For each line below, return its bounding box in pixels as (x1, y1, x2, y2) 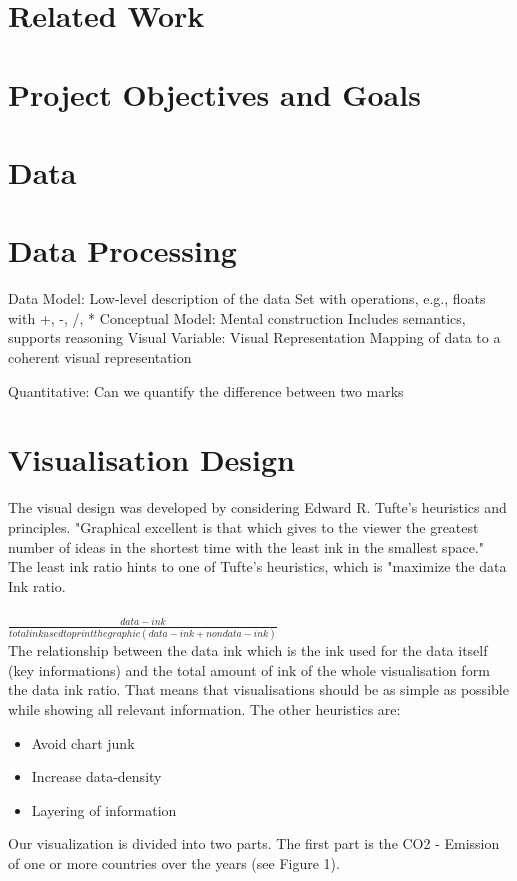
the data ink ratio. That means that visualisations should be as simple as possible (8, 679, 509, 700)
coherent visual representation (8, 347, 192, 368)
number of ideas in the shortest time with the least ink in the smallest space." (8, 536, 484, 557)
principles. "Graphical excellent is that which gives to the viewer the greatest (8, 516, 479, 537)
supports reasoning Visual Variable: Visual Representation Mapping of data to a (8, 327, 501, 348)
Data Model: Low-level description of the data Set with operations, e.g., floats (8, 288, 486, 309)
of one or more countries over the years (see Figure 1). (8, 852, 340, 873)
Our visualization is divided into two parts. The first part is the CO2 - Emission (8, 833, 500, 854)
